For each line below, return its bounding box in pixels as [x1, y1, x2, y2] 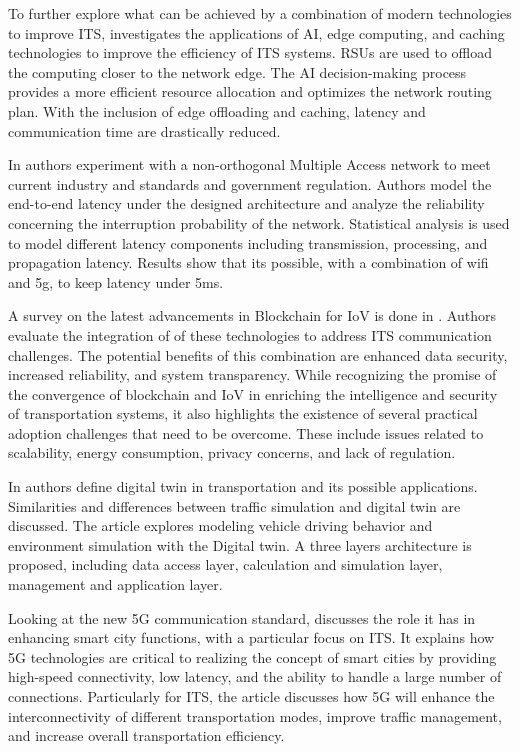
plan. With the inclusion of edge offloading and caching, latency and [8, 100, 426, 121]
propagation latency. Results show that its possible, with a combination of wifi [8, 252, 489, 273]
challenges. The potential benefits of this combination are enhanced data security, [8, 344, 508, 365]
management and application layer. [8, 574, 223, 595]
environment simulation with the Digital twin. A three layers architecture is [8, 534, 472, 555]
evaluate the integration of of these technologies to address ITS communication [8, 324, 492, 345]
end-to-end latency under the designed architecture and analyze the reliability [8, 193, 485, 214]
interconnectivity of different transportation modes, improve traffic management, [8, 705, 502, 726]
